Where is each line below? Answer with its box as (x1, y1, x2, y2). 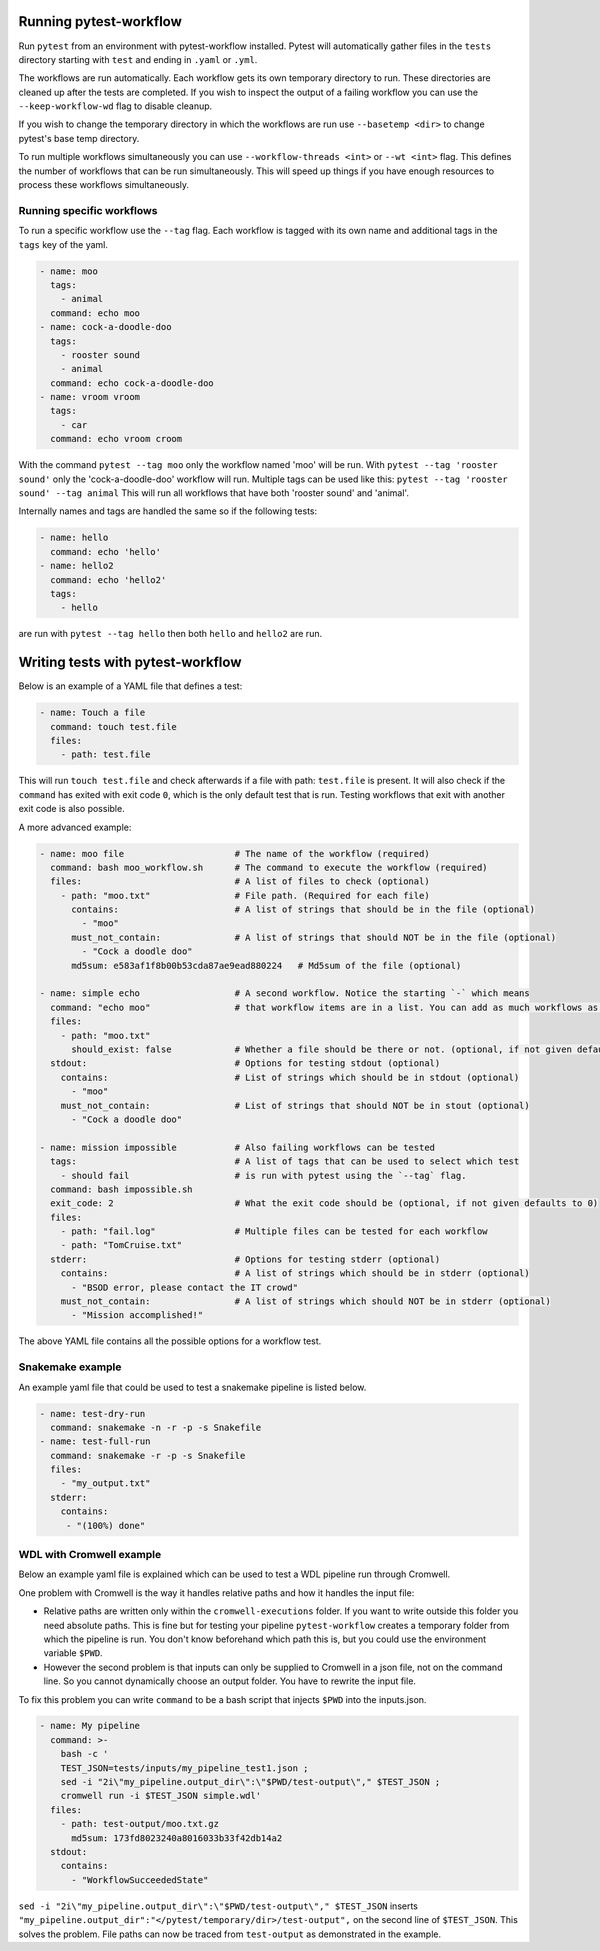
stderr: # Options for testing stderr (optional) (50, 1253, 441, 1265)
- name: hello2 (39, 560, 114, 572)
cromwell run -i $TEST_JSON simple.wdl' (60, 1790, 262, 1802)
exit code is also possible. (18, 803, 125, 815)
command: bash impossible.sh (50, 1183, 194, 1195)
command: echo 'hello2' (50, 574, 167, 585)
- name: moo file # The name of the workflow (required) (39, 848, 430, 859)
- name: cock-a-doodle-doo (39, 321, 172, 333)
